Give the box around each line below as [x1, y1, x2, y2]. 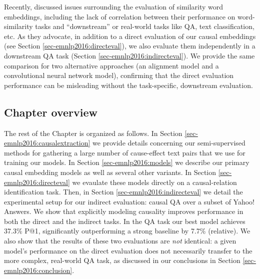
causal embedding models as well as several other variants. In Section [4, 166, 216, 177]
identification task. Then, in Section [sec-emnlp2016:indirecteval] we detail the [4, 186, 243, 197]
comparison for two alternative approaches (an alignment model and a [4, 60, 219, 70]
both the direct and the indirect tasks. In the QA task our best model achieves [4, 215, 245, 226]
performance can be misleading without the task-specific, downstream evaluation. [4, 79, 253, 90]
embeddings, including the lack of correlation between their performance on [4, 11, 235, 21]
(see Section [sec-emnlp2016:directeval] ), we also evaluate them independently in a [4, 40, 255, 51]
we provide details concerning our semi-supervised [92, 137, 245, 148]
